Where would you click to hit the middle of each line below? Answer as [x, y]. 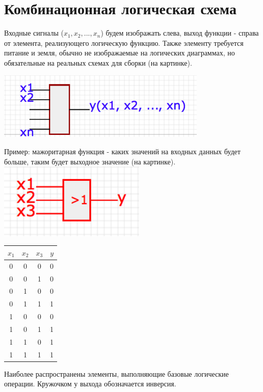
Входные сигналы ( [34, 33]
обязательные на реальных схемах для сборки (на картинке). [98, 62]
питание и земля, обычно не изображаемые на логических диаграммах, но [120, 53]
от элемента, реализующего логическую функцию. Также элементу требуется [124, 43]
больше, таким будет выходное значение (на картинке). [90, 161]
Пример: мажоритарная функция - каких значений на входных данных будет [122, 151]
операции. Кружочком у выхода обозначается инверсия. [90, 384]
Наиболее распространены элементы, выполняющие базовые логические [116, 373]
